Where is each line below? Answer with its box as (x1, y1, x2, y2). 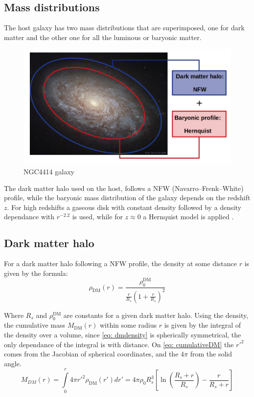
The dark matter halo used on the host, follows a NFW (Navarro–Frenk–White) (4, 183, 244, 193)
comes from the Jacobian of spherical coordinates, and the (4, 349, 179, 359)
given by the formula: (4, 268, 68, 278)
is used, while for (72, 211, 123, 222)
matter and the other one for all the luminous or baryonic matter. (4, 32, 202, 42)
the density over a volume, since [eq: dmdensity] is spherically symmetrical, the (4, 330, 241, 340)
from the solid (190, 349, 232, 359)
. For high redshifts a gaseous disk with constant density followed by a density (7, 202, 241, 212)
